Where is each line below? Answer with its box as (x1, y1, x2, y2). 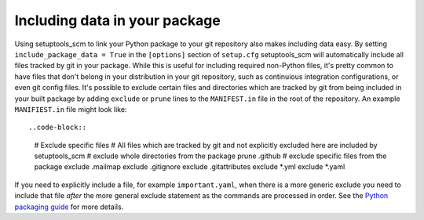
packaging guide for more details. (14, 202, 124, 211)
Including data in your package (14, 12, 221, 29)
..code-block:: (28, 123, 87, 132)
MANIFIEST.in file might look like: (14, 104, 127, 114)
